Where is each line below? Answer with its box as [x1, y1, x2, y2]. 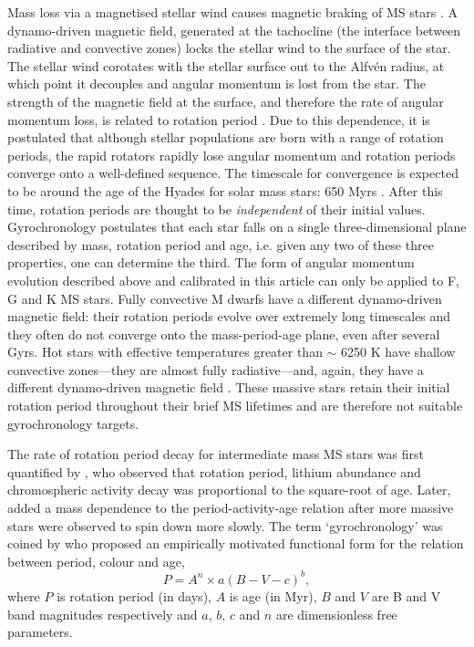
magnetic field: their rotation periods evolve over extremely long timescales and [7, 307, 451, 326]
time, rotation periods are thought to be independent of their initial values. [7, 199, 426, 218]
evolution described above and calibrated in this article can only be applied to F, [7, 270, 459, 289]
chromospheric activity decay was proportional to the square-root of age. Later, [7, 480, 451, 499]
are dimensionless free [275, 604, 397, 623]
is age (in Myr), [229, 586, 317, 605]
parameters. [7, 622, 73, 642]
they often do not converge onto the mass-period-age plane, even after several [7, 324, 440, 343]
